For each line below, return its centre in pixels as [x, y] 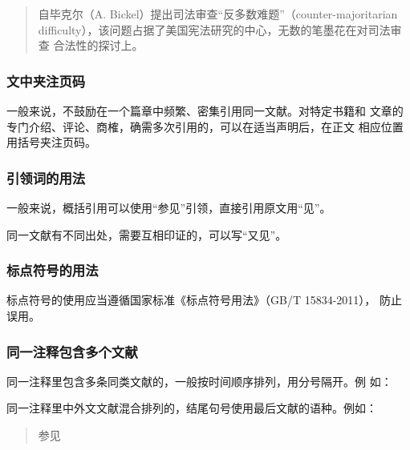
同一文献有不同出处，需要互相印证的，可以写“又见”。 [147, 234]
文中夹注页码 [46, 80]
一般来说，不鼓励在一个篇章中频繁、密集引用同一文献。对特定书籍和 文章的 [205, 110]
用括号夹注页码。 [51, 142]
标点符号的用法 [53, 270]
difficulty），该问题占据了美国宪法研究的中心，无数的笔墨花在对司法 [214, 29]
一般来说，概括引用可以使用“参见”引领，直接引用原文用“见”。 [169, 207]
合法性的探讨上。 [98, 45]
